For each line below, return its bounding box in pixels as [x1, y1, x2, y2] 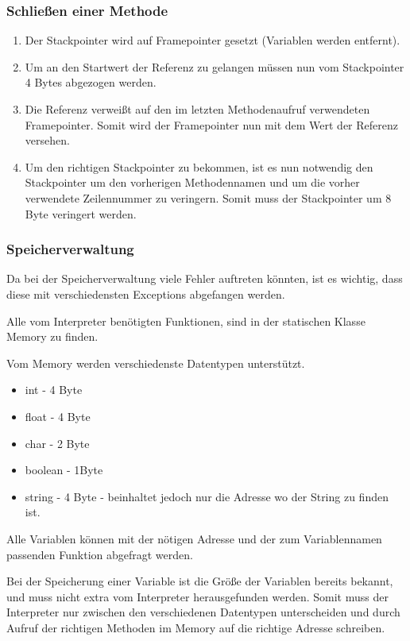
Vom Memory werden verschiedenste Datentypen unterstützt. [6, 354, 305, 371]
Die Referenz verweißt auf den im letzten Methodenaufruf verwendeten [25, 101, 370, 117]
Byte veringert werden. [25, 205, 137, 222]
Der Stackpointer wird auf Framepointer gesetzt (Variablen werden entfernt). [25, 32, 400, 48]
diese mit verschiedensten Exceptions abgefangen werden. [6, 285, 285, 302]
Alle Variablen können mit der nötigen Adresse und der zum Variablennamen [6, 530, 382, 546]
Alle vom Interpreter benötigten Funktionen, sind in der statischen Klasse [6, 312, 366, 329]
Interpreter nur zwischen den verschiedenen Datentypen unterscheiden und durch [6, 604, 400, 620]
